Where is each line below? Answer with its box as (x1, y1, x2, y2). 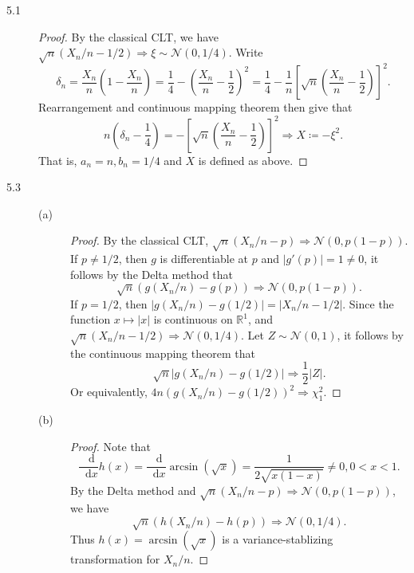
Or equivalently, (70, 383, 148, 400)
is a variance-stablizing (222, 531, 333, 547)
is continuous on (153, 311, 233, 328)
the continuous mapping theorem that (70, 344, 255, 361)
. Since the (342, 295, 394, 312)
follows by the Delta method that (70, 265, 234, 282)
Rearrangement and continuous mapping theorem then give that (38, 99, 353, 116)
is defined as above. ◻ (198, 151, 308, 168)
